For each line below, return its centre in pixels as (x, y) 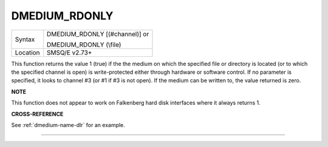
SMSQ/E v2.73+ (69, 53)
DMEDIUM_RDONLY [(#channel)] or (98, 34)
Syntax (25, 39)
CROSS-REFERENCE (37, 114)
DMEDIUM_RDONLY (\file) (84, 44)
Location (27, 53)
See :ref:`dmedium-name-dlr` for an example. (68, 125)
